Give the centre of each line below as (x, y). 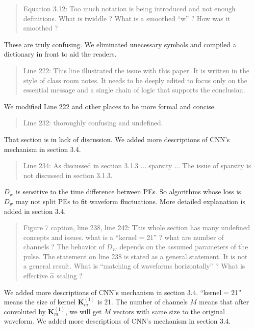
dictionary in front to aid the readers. (60, 54)
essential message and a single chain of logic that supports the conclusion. (134, 90)
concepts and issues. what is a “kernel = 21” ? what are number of (124, 237)
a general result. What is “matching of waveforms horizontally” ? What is (134, 266)
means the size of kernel (40, 302)
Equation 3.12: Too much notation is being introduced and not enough (129, 8)
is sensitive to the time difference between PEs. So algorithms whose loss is (128, 192)
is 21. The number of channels (142, 302)
